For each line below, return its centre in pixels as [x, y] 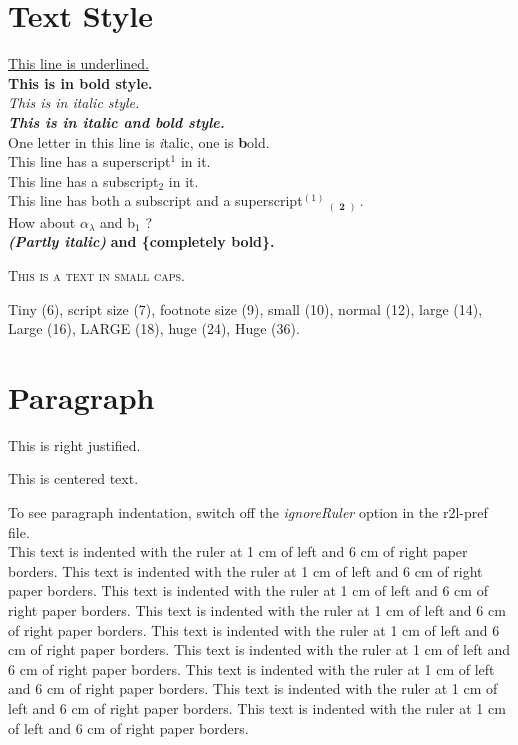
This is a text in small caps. [96, 274]
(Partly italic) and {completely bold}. [141, 241]
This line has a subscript [83, 180]
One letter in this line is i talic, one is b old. [139, 141]
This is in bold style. [80, 82]
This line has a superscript [89, 161]
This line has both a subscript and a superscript [155, 200]
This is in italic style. [74, 102]
